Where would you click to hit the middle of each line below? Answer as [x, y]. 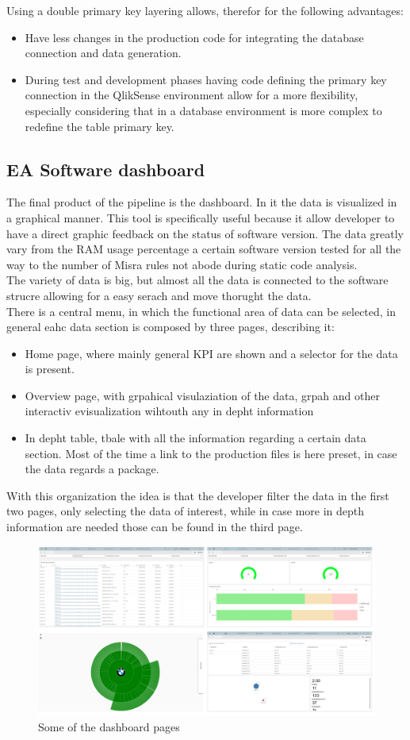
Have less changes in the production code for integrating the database [194, 37]
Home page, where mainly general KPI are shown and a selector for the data [211, 353]
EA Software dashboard [106, 169]
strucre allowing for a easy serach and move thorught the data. [159, 295]
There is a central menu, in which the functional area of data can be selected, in [201, 311]
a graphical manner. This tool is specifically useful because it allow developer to [201, 217]
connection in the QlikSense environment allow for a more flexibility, [192, 95]
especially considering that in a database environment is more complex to [203, 110]
